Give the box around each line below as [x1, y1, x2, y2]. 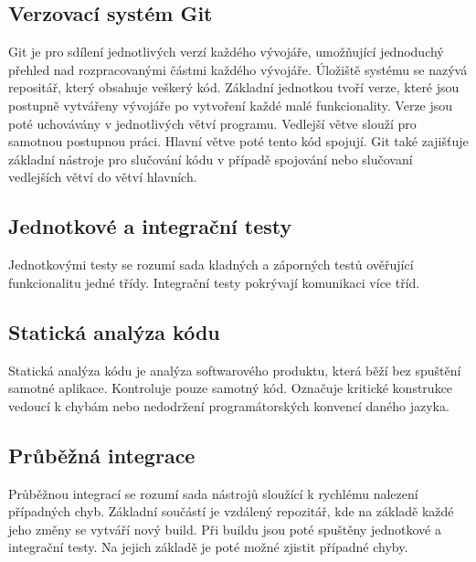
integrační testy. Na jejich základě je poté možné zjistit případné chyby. [8, 537, 408, 557]
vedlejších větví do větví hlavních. [8, 167, 197, 186]
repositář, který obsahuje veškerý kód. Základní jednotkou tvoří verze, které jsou [8, 78, 460, 97]
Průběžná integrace [8, 440, 196, 469]
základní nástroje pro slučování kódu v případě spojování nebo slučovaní [8, 149, 413, 168]
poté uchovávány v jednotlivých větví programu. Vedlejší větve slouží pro [8, 113, 417, 133]
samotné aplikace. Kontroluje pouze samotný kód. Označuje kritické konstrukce [8, 378, 453, 398]
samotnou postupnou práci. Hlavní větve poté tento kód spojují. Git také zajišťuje [8, 132, 469, 151]
